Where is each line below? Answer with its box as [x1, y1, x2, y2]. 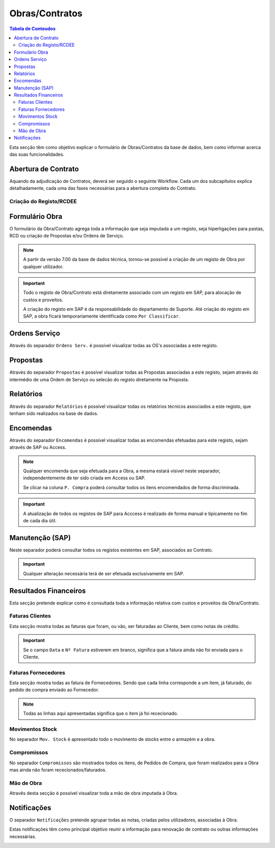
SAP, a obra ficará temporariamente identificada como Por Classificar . [23, 313, 180, 319]
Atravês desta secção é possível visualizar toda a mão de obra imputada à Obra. [9, 790, 178, 796]
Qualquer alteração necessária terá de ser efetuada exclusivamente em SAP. [23, 570, 184, 576]
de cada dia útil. [23, 518, 57, 523]
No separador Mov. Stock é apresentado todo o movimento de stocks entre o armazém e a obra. [9, 736, 216, 742]
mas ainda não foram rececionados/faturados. [9, 766, 107, 773]
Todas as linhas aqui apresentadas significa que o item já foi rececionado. [23, 710, 178, 717]
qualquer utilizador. [23, 263, 64, 270]
